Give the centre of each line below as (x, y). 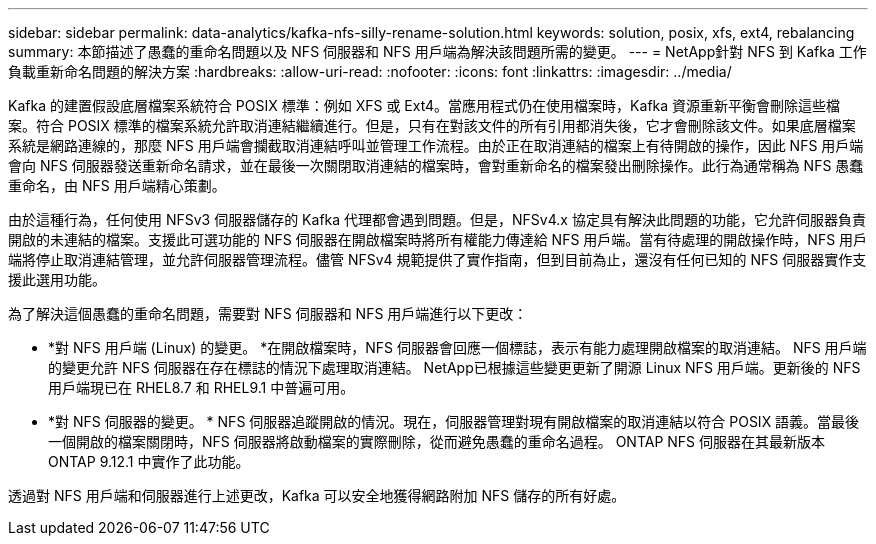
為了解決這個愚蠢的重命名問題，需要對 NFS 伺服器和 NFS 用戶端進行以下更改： (268, 313)
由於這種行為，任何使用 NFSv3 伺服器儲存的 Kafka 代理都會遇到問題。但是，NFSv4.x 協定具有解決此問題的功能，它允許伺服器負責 (437, 219)
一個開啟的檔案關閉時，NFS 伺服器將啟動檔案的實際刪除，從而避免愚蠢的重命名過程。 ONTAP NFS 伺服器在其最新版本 (437, 441)
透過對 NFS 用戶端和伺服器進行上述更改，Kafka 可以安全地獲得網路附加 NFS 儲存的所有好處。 (317, 495)
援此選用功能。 (57, 279)
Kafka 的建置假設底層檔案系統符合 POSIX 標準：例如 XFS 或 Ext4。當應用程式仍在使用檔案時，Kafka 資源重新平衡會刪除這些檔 (424, 105)
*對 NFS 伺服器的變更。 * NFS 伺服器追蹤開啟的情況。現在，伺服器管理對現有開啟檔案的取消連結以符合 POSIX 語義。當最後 (454, 421)
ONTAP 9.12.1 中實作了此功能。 (149, 461)
